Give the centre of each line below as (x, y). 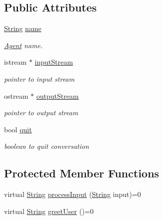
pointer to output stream (41, 113)
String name (23, 28)
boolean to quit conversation (46, 146)
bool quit (18, 129)
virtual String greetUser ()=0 (49, 211)
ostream (16, 95)
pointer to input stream (39, 78)
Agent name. (23, 45)
